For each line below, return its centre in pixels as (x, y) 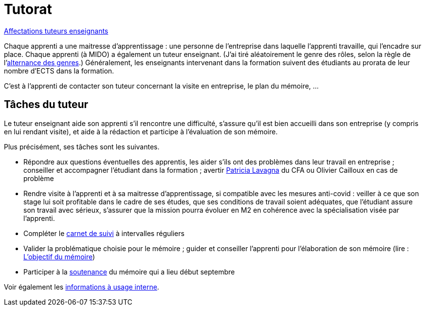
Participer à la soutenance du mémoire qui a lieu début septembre (129, 272)
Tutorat (28, 9)
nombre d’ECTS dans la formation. (59, 71)
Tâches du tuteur (46, 105)
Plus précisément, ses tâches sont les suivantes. (82, 146)
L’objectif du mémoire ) (59, 256)
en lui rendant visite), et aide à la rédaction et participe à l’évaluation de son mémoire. (141, 131)
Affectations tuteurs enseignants (56, 31)
